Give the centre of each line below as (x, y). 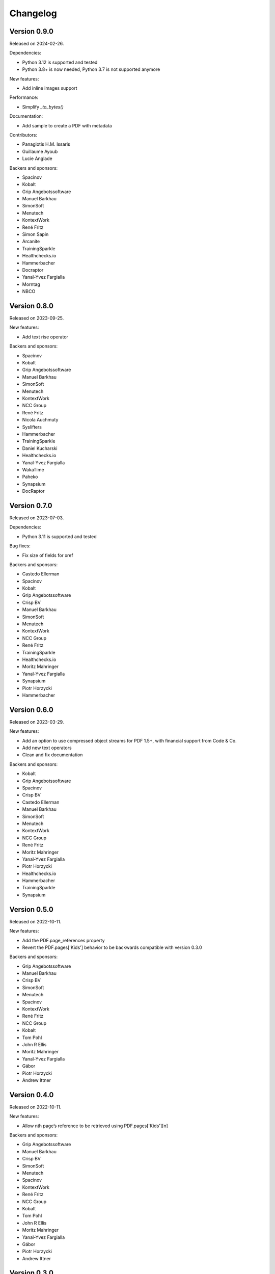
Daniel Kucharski (40, 448)
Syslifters (32, 427)
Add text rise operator (45, 337)
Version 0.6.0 (31, 710)
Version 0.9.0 (31, 31)
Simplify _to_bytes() (43, 107)
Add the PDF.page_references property (63, 940)
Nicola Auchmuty (40, 420)
